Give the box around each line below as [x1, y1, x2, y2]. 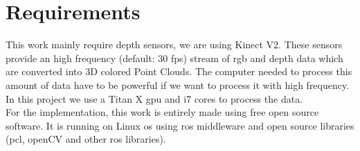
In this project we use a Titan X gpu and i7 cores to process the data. [6, 91, 303, 105]
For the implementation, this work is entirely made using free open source [6, 105, 319, 119]
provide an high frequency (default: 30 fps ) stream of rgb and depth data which [6, 50, 343, 65]
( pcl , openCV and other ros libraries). [6, 132, 166, 146]
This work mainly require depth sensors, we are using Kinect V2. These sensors [6, 37, 343, 52]
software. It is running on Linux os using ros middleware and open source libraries [6, 118, 354, 132]
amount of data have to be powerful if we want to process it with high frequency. [6, 77, 350, 92]
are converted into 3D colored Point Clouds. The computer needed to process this [6, 64, 352, 79]
